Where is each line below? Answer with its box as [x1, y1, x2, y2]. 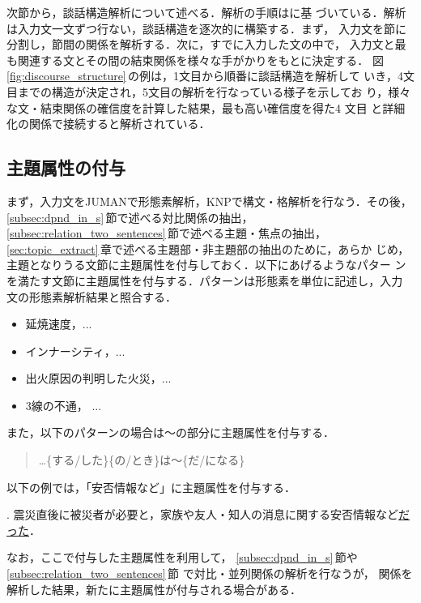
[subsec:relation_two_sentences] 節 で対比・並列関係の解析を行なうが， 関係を [6, 565, 413, 582]
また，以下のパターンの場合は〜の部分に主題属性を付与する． [6, 424, 335, 441]
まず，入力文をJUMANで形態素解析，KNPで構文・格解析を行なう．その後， [6, 192, 412, 209]
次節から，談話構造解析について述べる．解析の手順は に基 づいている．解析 [6, 4, 406, 20]
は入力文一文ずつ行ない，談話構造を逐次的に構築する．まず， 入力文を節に [6, 19, 406, 36]
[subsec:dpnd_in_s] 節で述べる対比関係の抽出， [6, 208, 253, 225]
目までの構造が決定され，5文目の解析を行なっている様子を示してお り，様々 [6, 83, 411, 100]
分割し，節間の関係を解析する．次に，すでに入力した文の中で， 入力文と [6, 36, 395, 53]
